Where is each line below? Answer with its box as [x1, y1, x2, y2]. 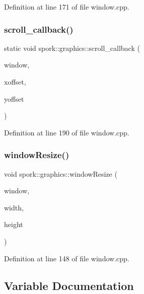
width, [4, 202, 24, 212]
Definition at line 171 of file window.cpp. [4, 2, 129, 12]
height [4, 219, 23, 230]
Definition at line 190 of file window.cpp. [4, 127, 129, 137]
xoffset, [4, 77, 26, 87]
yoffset [4, 93, 24, 104]
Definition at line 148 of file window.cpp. [4, 253, 129, 263]
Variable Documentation [4, 277, 134, 293]
